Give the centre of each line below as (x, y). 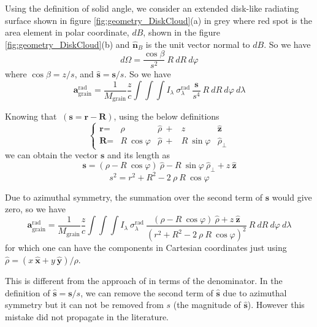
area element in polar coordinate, (67, 32)
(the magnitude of (207, 305)
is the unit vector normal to (198, 44)
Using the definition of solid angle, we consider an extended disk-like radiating (152, 8)
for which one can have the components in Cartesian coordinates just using (146, 248)
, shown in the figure (182, 32)
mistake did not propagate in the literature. (87, 316)
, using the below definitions (166, 116)
